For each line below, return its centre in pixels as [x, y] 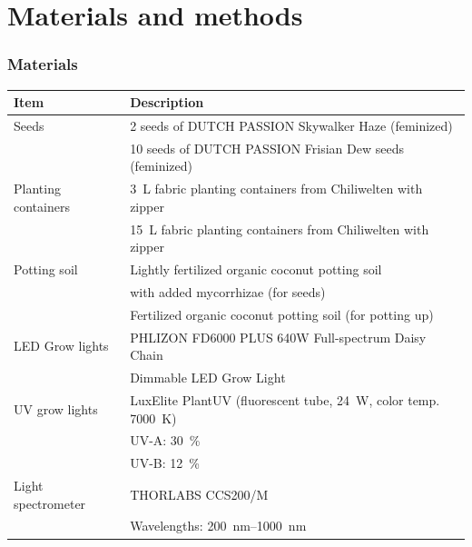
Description [167, 102]
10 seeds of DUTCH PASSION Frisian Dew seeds [267, 148]
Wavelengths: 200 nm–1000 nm [218, 526]
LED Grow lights [61, 346]
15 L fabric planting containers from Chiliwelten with [280, 229]
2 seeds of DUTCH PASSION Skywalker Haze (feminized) [291, 125]
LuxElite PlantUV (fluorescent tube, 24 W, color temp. [285, 399]
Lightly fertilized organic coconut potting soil [256, 269]
